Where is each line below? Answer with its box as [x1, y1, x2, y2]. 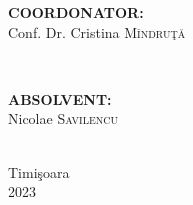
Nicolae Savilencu [8, 108, 118, 129]
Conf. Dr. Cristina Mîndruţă [8, 21, 186, 42]
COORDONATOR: [8, 2, 144, 22]
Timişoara [8, 161, 70, 182]
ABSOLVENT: [8, 88, 112, 109]
